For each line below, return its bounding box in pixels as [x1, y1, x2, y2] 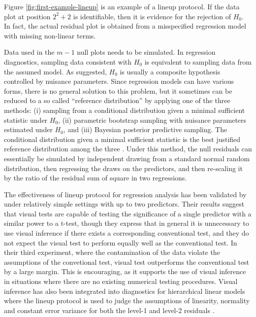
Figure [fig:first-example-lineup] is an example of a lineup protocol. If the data [4, 1, 240, 11]
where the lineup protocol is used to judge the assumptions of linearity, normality [4, 295, 250, 306]
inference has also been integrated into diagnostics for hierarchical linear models [4, 285, 245, 296]
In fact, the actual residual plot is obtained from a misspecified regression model [4, 21, 246, 31]
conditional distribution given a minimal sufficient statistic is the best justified [4, 134, 241, 144]
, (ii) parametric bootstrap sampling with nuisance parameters [58, 114, 247, 125]
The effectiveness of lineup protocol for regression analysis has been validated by [4, 189, 247, 199]
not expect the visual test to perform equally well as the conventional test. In [4, 237, 237, 247]
